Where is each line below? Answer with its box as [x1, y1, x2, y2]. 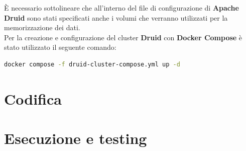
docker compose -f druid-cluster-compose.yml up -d [4, 60, 180, 68]
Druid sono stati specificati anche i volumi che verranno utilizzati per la [4, 12, 228, 23]
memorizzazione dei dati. [4, 22, 80, 33]
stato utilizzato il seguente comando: [4, 42, 116, 52]
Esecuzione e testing [4, 128, 147, 148]
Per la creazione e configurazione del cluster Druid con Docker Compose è [4, 32, 242, 42]
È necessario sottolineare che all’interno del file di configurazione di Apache [4, 3, 239, 13]
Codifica [4, 88, 62, 109]
